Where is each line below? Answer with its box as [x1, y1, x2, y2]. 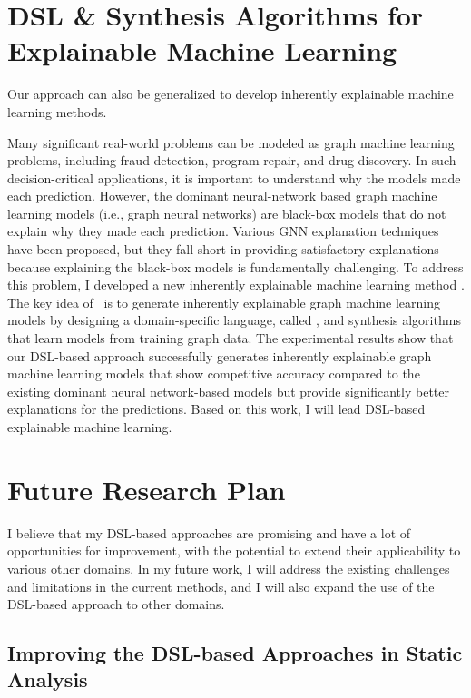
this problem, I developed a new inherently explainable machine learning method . [7, 275, 465, 294]
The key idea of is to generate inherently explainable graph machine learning [7, 292, 441, 311]
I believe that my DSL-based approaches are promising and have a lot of [7, 523, 411, 542]
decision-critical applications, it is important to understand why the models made [7, 168, 461, 187]
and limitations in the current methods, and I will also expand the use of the [7, 576, 435, 595]
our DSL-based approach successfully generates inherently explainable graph [7, 346, 432, 365]
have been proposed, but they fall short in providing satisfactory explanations [7, 240, 439, 259]
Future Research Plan [7, 470, 286, 507]
